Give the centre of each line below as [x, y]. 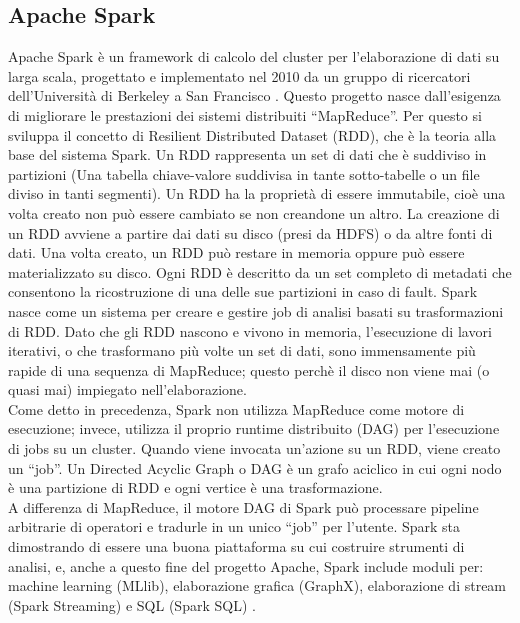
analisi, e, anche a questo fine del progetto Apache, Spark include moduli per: [246, 565]
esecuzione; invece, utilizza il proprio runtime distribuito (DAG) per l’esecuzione [254, 428]
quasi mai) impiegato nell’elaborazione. [127, 389]
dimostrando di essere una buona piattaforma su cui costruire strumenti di [236, 546]
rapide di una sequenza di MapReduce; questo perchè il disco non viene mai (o [249, 369]
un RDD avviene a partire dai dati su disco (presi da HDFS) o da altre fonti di [250, 232]
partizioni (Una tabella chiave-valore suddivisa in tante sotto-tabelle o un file [244, 173]
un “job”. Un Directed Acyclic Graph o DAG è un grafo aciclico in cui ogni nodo [255, 467]
